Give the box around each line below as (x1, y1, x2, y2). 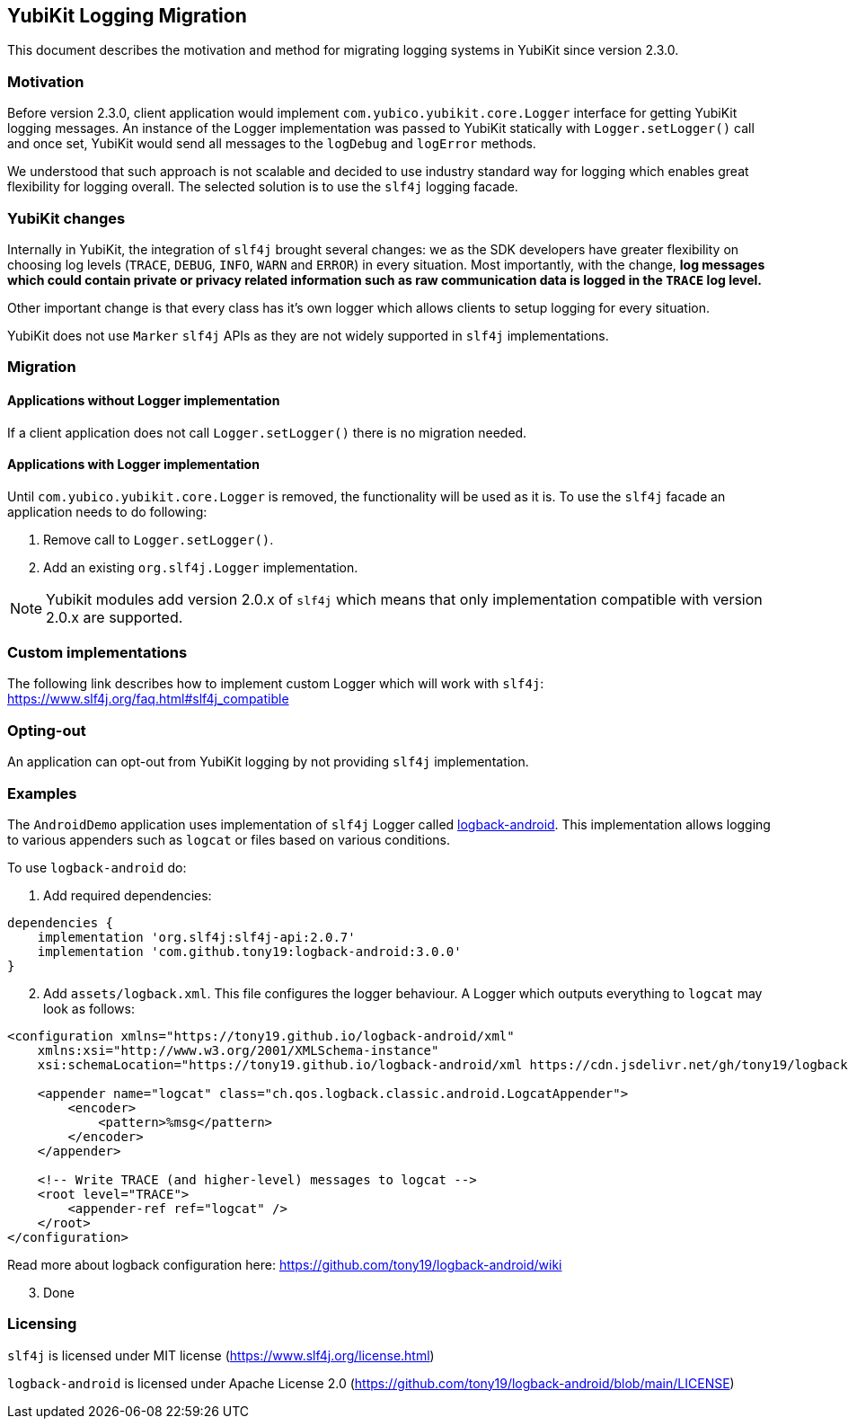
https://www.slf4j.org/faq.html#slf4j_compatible (7, 691, 289, 707)
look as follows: (43, 1000, 135, 1016)
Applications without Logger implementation (7, 392, 280, 408)
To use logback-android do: (7, 859, 187, 875)
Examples (7, 784, 77, 802)
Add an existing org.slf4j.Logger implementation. (43, 559, 358, 575)
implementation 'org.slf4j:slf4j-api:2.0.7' (37, 929, 356, 944)
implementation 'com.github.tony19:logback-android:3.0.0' (37, 943, 462, 959)
